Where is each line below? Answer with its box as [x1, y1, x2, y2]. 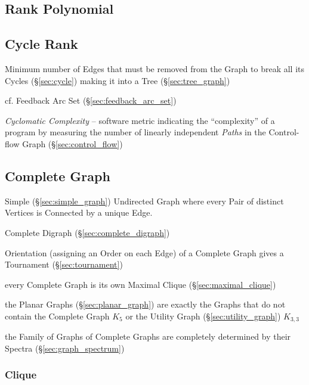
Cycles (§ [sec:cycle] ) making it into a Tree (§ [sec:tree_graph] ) [5, 74, 230, 86]
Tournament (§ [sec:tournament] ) [5, 258, 123, 271]
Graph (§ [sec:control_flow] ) [22, 137, 123, 150]
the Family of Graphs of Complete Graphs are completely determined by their [5, 330, 291, 343]
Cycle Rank [5, 35, 78, 53]
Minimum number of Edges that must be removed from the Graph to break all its [5, 62, 304, 74]
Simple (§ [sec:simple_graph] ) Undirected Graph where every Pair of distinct [5, 194, 284, 207]
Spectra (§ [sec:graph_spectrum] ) [5, 341, 125, 354]
